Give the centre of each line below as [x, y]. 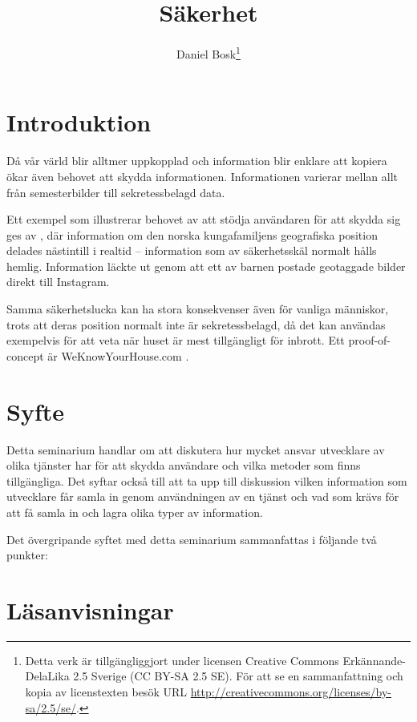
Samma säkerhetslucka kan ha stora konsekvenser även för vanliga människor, [198, 309]
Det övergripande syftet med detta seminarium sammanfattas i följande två [192, 539]
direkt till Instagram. [58, 282]
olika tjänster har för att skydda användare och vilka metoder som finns [184, 465]
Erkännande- [374, 660]
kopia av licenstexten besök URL [106, 692]
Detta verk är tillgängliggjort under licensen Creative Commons [182, 660]
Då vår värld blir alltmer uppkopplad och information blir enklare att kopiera [197, 161]
